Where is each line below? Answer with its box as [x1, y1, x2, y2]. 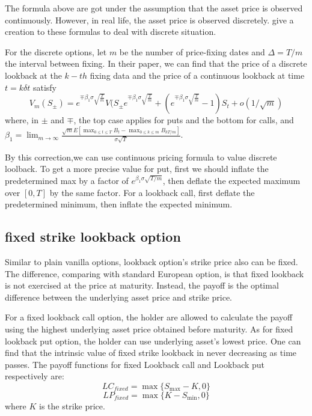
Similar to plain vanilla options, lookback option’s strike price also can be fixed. [5, 255, 298, 268]
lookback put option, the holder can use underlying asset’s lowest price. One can [5, 334, 301, 347]
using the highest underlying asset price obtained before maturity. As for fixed [5, 322, 293, 335]
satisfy [32, 81, 57, 93]
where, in [5, 114, 39, 126]
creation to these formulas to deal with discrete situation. [5, 25, 216, 38]
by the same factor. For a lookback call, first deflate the [49, 186, 255, 198]
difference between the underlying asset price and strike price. [5, 290, 233, 303]
